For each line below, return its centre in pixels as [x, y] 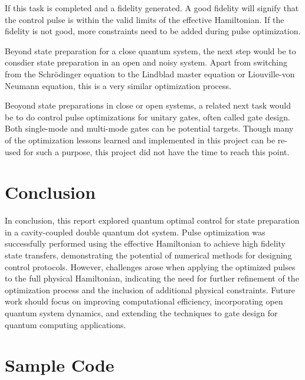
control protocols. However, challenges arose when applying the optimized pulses [150, 266]
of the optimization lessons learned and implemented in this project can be [140, 140]
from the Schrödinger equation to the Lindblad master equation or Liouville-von [150, 73]
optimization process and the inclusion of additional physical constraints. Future [150, 289]
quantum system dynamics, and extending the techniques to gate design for [141, 313]
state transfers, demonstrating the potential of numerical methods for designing [148, 255]
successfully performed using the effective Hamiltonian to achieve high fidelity [145, 243]
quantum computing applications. [65, 324]
